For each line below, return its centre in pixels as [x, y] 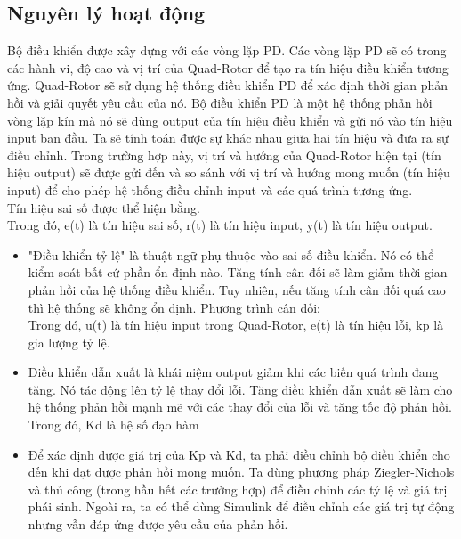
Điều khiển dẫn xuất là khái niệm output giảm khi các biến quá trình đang [233, 372]
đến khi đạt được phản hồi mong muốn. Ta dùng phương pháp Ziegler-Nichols [241, 472]
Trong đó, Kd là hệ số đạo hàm [113, 425]
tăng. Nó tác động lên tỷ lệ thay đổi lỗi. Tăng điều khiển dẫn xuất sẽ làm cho [240, 389]
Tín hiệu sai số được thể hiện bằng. [104, 207]
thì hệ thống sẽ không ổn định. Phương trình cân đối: [174, 307]
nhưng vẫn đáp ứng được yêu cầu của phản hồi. [158, 524]
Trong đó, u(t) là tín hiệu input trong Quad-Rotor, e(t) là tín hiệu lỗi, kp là [236, 325]
